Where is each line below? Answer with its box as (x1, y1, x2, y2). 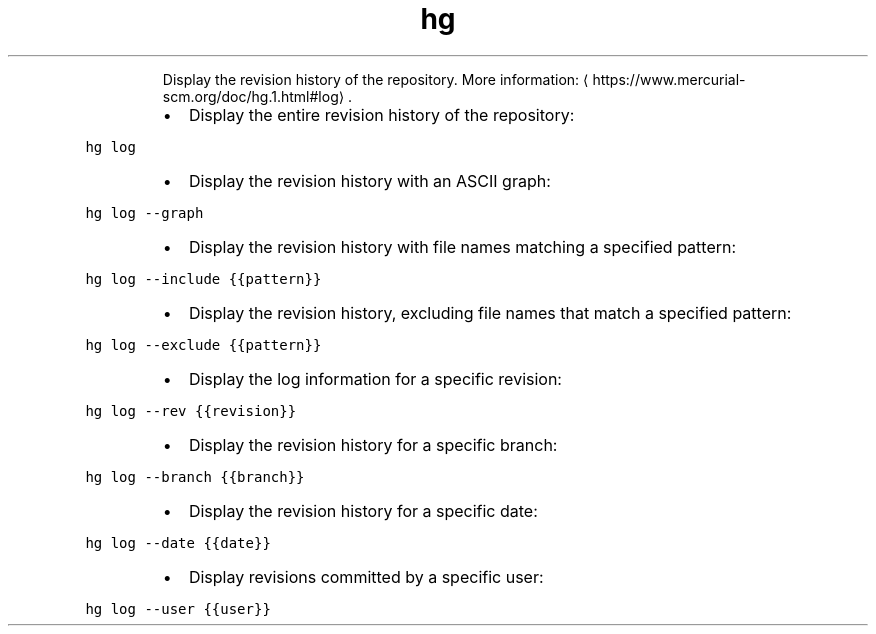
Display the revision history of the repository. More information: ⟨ (162, 70, 589, 88)
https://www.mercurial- (592, 70, 746, 88)
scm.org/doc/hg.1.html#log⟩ (162, 87, 345, 105)
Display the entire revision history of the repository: (188, 104, 575, 125)
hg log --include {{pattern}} (85, 270, 322, 287)
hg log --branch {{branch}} (85, 468, 305, 485)
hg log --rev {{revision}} (85, 402, 297, 419)
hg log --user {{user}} (85, 600, 271, 617)
